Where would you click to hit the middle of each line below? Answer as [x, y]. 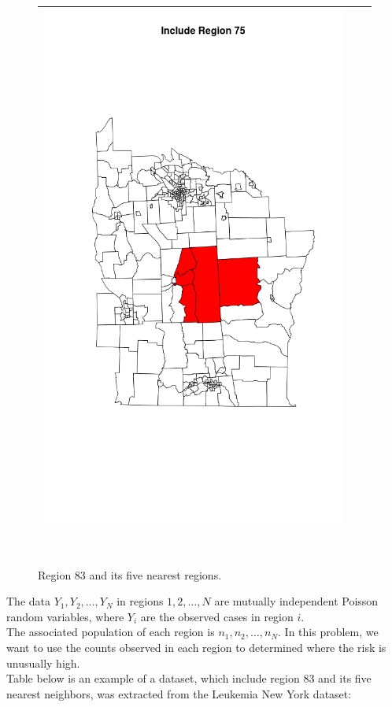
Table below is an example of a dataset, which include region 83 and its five [189, 678]
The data [28, 601]
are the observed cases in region [217, 616]
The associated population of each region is [111, 632]
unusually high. [43, 663]
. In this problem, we [328, 632]
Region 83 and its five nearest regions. [130, 574]
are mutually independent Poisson [296, 601]
